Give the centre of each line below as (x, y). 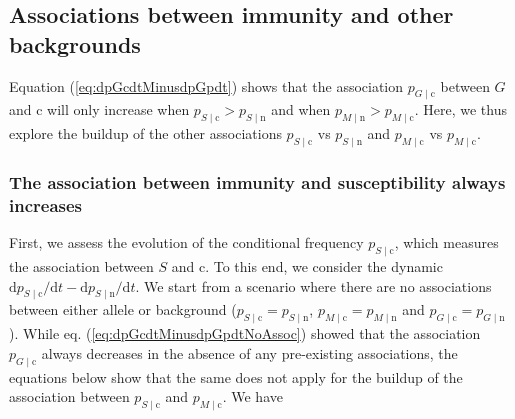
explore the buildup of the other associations (145, 133)
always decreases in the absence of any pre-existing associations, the (249, 352)
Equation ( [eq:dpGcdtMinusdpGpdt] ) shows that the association (206, 85)
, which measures (446, 242)
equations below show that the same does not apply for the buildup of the (236, 376)
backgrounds (75, 43)
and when (301, 109)
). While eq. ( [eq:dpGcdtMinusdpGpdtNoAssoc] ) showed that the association (245, 333)
